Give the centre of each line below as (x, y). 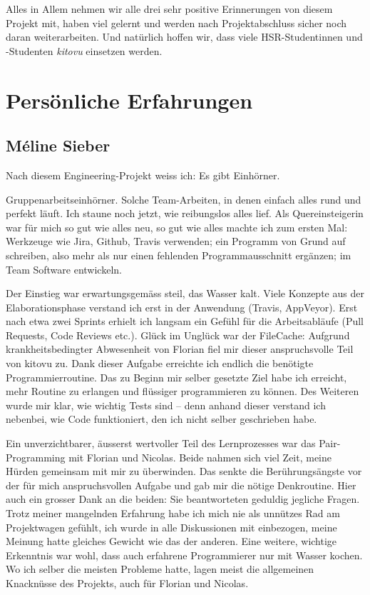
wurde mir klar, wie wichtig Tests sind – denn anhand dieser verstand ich (166, 405)
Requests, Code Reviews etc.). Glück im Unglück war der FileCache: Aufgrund (178, 335)
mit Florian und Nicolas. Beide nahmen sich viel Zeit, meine (200, 457)
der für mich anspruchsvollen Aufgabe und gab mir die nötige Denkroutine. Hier (181, 485)
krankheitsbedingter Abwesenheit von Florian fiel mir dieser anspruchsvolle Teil (180, 349)
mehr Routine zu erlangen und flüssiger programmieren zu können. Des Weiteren (183, 391)
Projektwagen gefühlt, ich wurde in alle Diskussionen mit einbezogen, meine (171, 527)
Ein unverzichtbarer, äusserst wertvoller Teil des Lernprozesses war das (161, 443)
